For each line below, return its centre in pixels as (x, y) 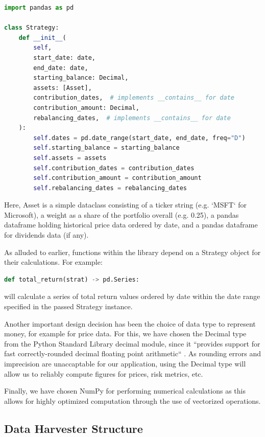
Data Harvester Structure (74, 428)
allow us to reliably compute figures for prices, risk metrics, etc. (104, 373)
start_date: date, (64, 57)
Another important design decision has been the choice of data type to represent (130, 323)
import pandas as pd (39, 8)
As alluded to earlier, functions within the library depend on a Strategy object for (132, 252)
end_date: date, (61, 68)
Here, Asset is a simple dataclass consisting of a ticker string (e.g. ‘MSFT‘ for (126, 205)
